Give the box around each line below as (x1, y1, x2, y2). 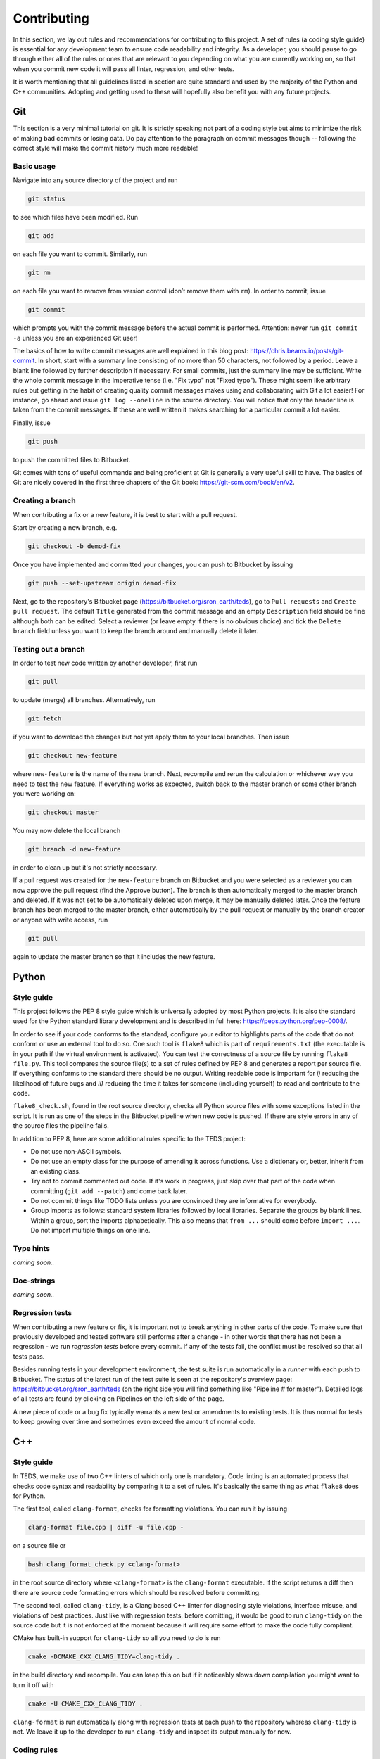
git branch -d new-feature (27, 845, 121, 853)
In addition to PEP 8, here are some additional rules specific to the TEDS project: (13, 1134, 246, 1143)
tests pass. (13, 1352, 45, 1361)
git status (27, 195, 65, 203)
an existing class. (30, 1167, 81, 1175)
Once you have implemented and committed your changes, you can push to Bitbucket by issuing (13, 560, 293, 569)
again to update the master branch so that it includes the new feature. (13, 952, 215, 960)
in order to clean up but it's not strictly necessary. (13, 863, 158, 872)
